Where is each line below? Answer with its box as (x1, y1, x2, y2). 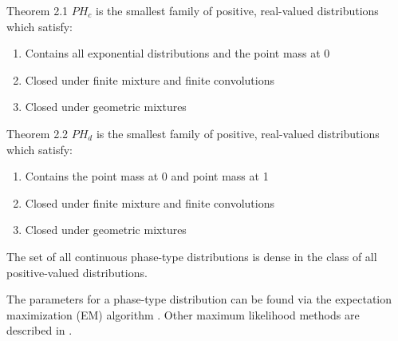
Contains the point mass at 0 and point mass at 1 (25, 168, 269, 184)
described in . (6, 322, 73, 339)
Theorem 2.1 (6, 2, 69, 18)
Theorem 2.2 (6, 125, 69, 141)
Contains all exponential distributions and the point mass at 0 (25, 45, 330, 61)
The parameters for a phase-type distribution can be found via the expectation (6, 291, 392, 307)
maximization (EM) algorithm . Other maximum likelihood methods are (6, 306, 360, 323)
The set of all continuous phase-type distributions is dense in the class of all (6, 248, 377, 264)
